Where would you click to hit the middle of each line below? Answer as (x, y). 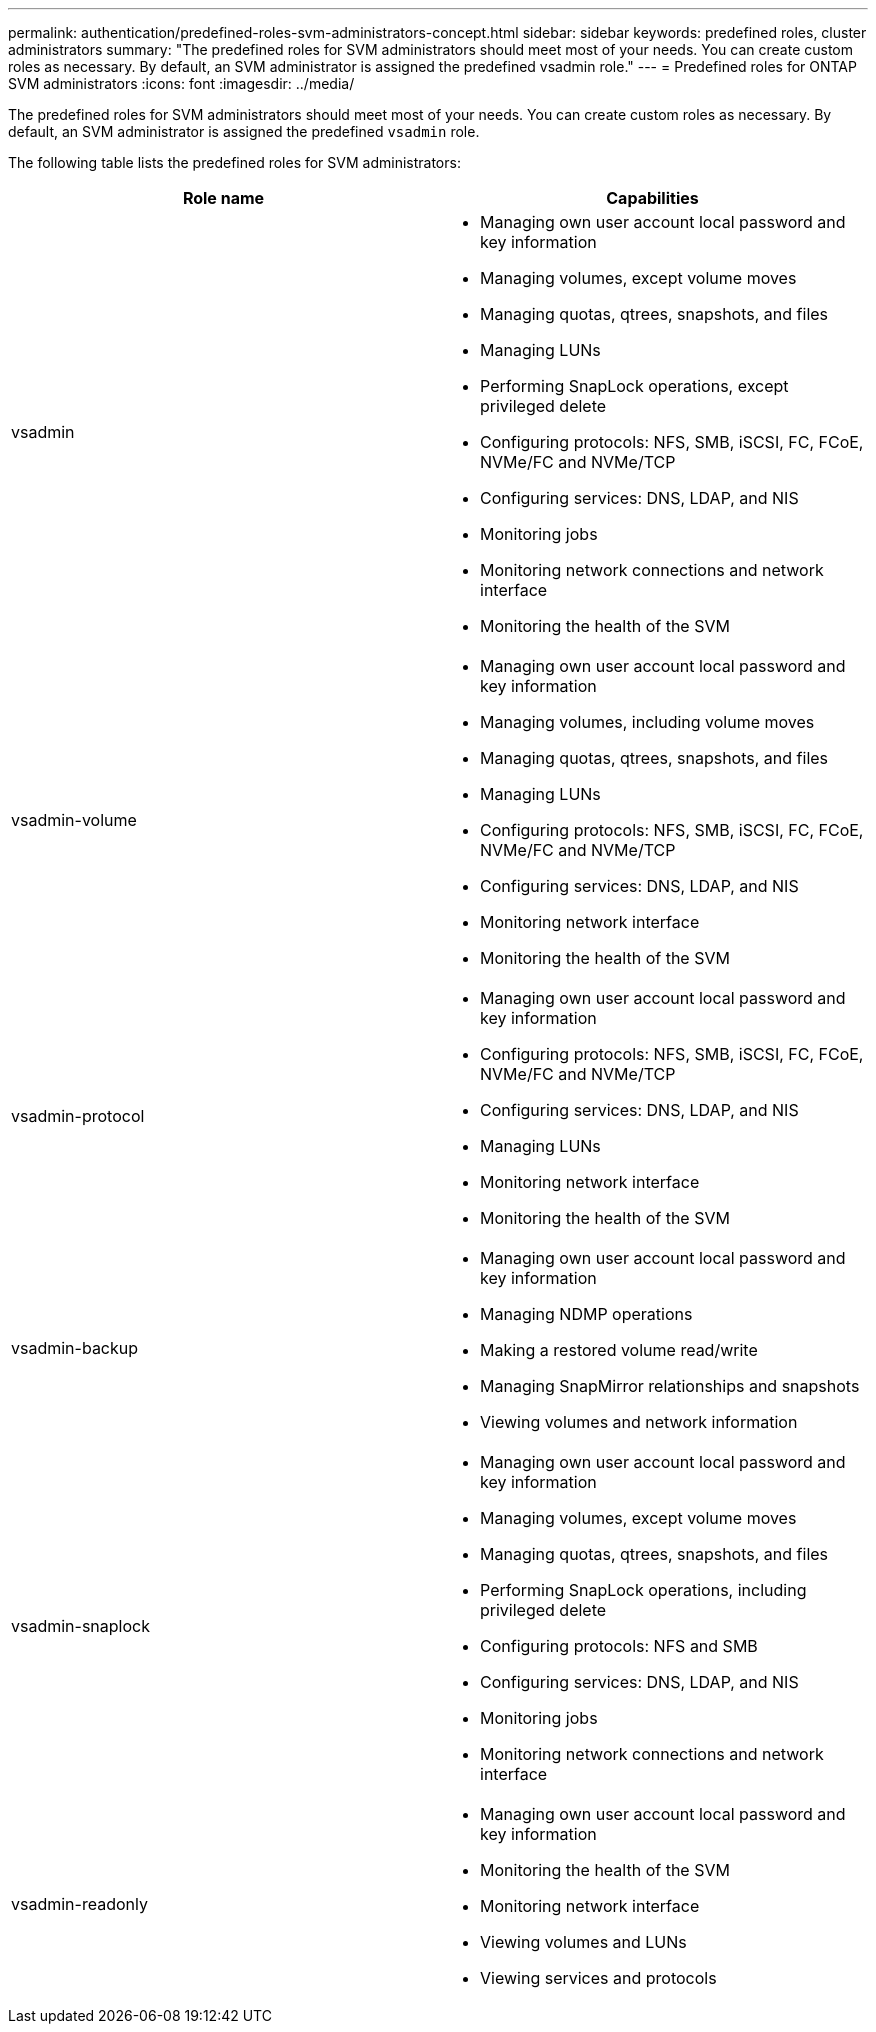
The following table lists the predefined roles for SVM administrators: (234, 162)
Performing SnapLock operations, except (634, 386)
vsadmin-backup (75, 1348)
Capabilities (652, 198)
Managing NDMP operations (586, 1314)
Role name (223, 198)
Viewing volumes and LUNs (583, 1942)
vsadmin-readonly (79, 1904)
